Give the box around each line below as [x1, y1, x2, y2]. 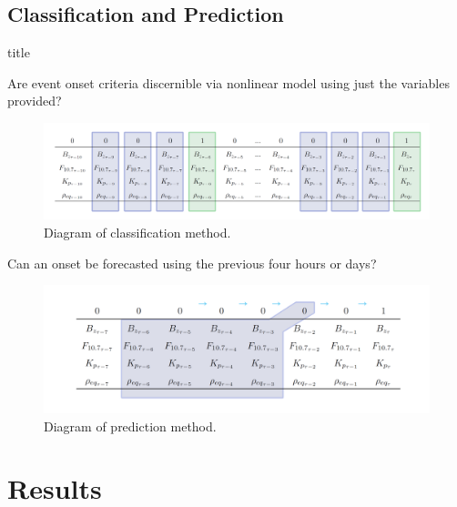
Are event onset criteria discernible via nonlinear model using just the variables [7, 73, 450, 92]
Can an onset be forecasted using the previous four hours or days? [7, 253, 377, 272]
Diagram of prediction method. [44, 416, 217, 435]
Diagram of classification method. [44, 222, 231, 241]
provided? [7, 91, 62, 110]
